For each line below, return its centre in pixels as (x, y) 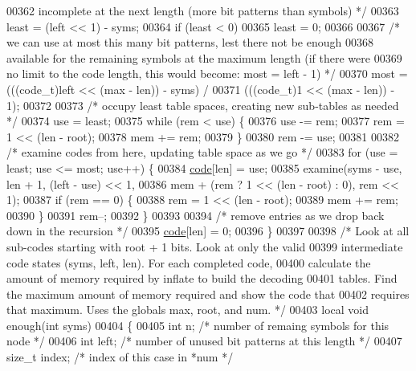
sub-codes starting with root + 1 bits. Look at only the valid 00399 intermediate (205, 246)
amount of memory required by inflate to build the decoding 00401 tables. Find (202, 278)
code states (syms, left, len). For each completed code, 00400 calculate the (189, 262)
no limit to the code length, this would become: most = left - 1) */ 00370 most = (207, 73)
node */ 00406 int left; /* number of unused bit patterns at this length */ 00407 (204, 341)
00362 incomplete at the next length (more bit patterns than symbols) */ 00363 (203, 10)
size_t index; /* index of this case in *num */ (120, 357)
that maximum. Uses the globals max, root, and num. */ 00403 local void (188, 310)
